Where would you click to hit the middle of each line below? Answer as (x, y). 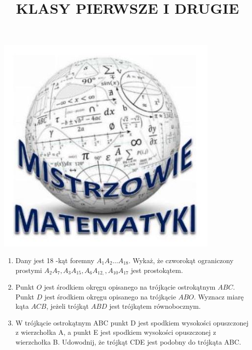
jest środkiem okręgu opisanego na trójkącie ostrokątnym (130, 287)
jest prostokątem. (157, 270)
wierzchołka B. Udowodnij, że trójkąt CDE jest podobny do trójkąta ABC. (128, 341)
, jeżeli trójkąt (67, 306)
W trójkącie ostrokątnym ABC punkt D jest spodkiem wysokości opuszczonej (132, 322)
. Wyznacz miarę (219, 296)
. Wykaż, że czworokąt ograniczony (181, 260)
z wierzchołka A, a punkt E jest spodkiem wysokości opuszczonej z (116, 332)
